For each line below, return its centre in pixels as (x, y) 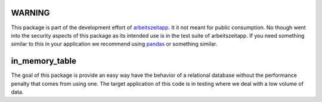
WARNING (30, 13)
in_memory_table (44, 61)
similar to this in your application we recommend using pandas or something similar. (114, 44)
